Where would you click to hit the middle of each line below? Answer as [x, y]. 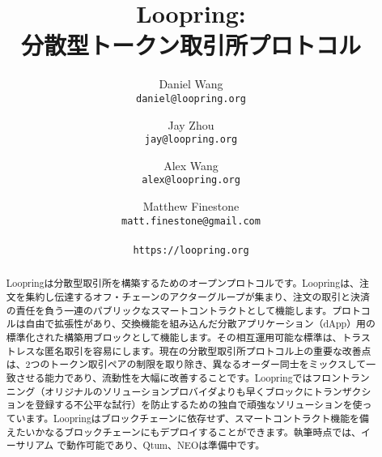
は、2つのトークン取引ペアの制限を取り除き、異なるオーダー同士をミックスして [186, 364]
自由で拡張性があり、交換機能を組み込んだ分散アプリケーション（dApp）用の [200, 324]
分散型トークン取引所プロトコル [191, 45]
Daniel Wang [191, 84]
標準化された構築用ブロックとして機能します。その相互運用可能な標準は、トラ [183, 337]
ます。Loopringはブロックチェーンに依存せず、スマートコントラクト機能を [193, 418]
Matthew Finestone [191, 206]
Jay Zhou [191, 124]
